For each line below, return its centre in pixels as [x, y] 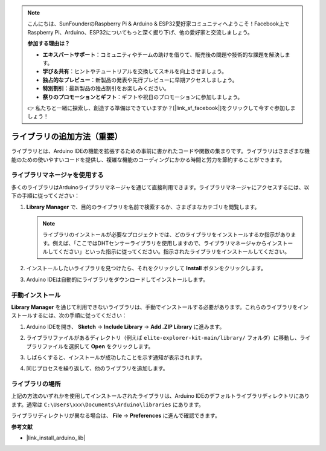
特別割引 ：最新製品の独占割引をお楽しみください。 [106, 88]
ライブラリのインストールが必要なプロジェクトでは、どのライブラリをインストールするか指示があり [167, 235]
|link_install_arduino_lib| [56, 438]
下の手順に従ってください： [45, 196]
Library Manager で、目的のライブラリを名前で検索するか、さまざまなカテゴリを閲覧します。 [143, 207]
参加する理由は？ [49, 44]
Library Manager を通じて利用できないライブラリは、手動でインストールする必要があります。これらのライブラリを [155, 307]
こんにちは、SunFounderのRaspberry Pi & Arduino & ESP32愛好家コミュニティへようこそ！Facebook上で [158, 24]
